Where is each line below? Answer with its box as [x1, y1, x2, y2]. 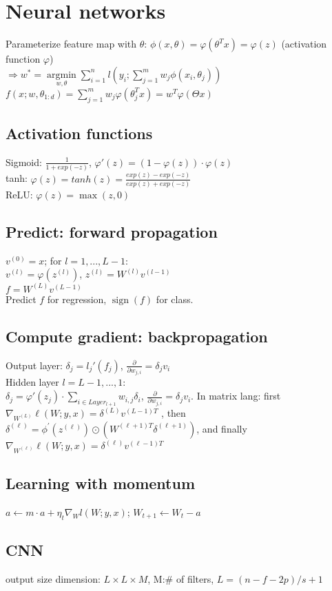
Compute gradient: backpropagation [6, 325, 268, 346]
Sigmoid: [6, 154, 42, 169]
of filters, [176, 571, 214, 585]
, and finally [196, 421, 247, 435]
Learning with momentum [6, 473, 195, 494]
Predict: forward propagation [6, 220, 218, 242]
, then [161, 406, 186, 420]
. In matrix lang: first [191, 388, 281, 403]
